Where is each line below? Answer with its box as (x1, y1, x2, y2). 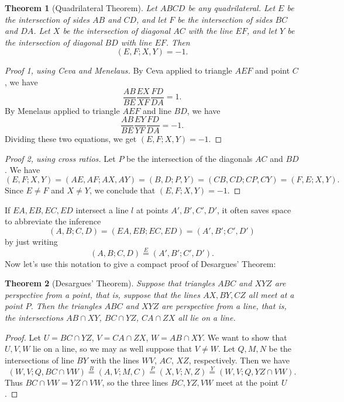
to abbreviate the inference (5, 215, 101, 227)
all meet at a (248, 288, 294, 300)
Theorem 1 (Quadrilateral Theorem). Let (5, 2, 157, 13)
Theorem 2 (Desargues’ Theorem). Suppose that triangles (5, 277, 215, 289)
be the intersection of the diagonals (126, 152, 253, 164)
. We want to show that (202, 331, 287, 343)
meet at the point (215, 376, 279, 388)
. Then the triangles (30, 300, 102, 312)
